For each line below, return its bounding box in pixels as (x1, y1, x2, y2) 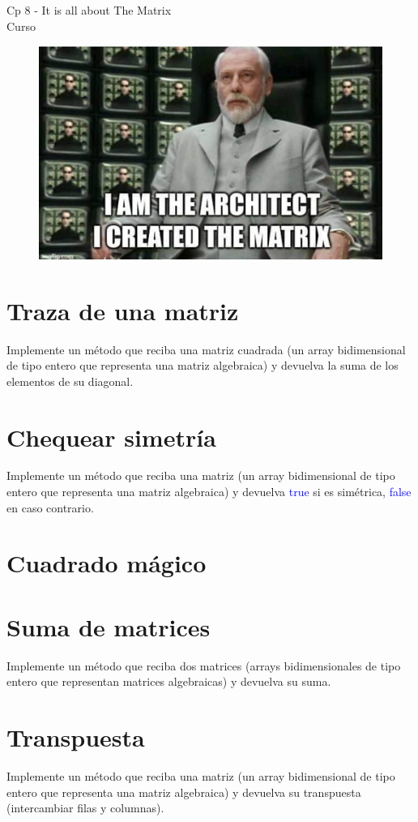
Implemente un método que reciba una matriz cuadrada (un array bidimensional (6, 340, 406, 357)
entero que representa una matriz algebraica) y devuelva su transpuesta (6, 783, 361, 800)
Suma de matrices (6, 610, 211, 643)
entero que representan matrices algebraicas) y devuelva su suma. (6, 673, 331, 690)
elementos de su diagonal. (6, 372, 134, 389)
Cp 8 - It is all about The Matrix (6, 2, 172, 18)
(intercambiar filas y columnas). (6, 799, 164, 816)
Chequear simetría (6, 420, 216, 453)
